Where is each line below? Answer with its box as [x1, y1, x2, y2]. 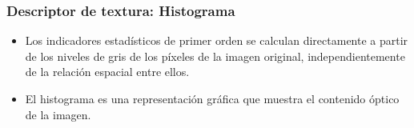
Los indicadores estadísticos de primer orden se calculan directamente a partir [25, 32, 408, 49]
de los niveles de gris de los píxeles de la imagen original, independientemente [25, 47, 405, 64]
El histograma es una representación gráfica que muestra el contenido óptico [25, 90, 400, 106]
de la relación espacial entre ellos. [25, 63, 190, 80]
